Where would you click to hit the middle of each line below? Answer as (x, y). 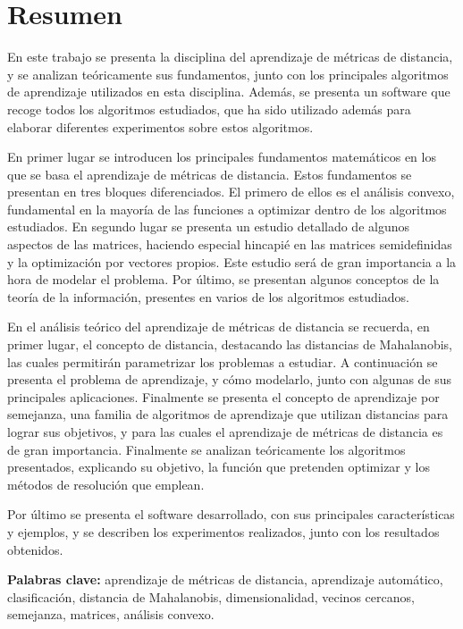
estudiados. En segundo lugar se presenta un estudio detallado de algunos (209, 226)
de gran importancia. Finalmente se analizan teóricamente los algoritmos (206, 449)
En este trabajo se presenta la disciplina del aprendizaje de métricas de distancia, (230, 57)
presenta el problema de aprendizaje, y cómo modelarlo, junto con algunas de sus (230, 379)
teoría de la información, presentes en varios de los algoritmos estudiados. (208, 296)
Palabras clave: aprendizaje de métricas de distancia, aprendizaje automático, (225, 579)
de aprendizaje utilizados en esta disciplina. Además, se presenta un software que (229, 92)
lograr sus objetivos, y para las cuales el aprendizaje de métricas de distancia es (225, 432)
